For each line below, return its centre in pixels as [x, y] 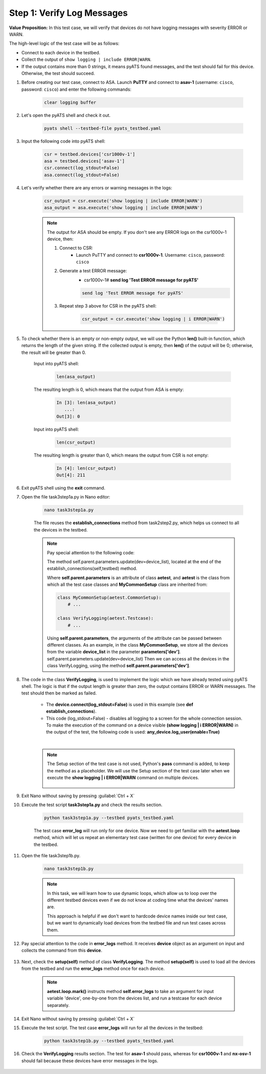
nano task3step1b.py [69, 869]
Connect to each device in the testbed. [61, 52]
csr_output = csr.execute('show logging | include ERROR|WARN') [123, 201]
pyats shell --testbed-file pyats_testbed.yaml [102, 128]
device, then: [60, 239]
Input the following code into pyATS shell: [63, 141]
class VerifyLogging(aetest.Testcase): [105, 618]
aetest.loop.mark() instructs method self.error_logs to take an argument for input [131, 991]
